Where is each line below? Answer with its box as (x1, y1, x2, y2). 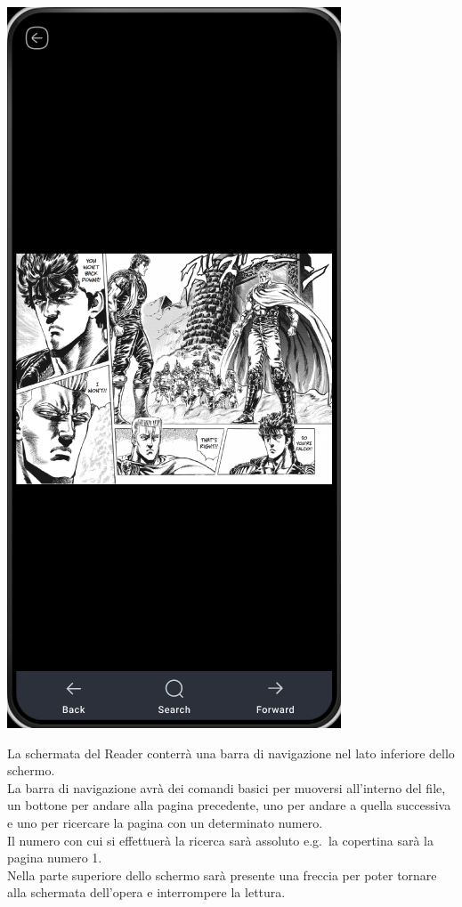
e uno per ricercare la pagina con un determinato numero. (7, 813, 323, 831)
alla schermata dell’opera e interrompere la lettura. (7, 883, 286, 902)
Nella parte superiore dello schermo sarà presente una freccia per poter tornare (7, 865, 437, 884)
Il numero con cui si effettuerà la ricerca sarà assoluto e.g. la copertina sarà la (7, 830, 434, 849)
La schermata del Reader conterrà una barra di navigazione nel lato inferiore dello (7, 743, 455, 762)
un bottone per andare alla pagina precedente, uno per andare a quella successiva (7, 796, 451, 814)
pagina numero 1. (7, 848, 102, 867)
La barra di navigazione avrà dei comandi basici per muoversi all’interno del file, (7, 778, 446, 797)
